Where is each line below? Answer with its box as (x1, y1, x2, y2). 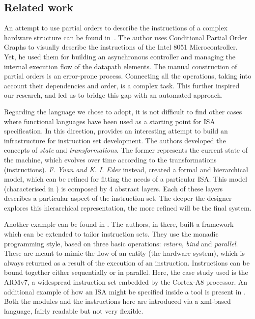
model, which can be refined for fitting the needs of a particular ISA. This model (4, 174, 247, 184)
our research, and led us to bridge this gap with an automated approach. (4, 90, 223, 100)
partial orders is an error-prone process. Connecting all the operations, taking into (4, 71, 252, 81)
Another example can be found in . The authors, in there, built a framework (4, 219, 234, 229)
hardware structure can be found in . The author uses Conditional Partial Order (4, 32, 247, 42)
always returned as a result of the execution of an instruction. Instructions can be (4, 257, 250, 267)
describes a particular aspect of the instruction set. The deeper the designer (4, 193, 232, 203)
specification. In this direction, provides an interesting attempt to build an (4, 126, 228, 136)
